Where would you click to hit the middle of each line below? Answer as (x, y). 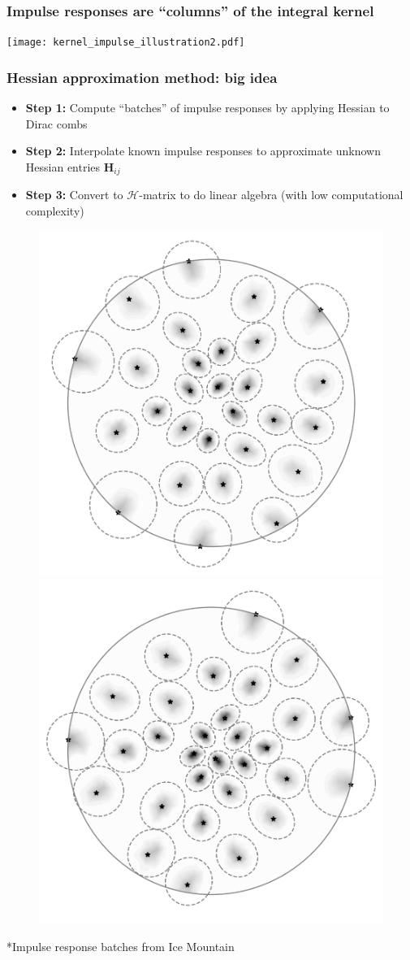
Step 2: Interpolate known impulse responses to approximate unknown (203, 151)
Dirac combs (56, 123)
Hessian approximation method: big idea (142, 77)
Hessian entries (63, 166)
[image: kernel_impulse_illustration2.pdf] (126, 43)
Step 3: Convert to (74, 195)
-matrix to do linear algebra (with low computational (271, 195)
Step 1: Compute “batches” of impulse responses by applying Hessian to (207, 108)
